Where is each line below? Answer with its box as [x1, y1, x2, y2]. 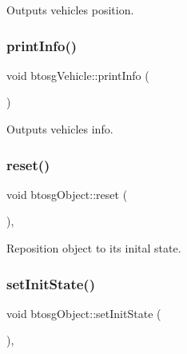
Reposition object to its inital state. [6, 240, 181, 256]
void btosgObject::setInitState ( [6, 304, 161, 321]
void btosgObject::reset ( [6, 185, 128, 202]
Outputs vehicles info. [6, 121, 113, 137]
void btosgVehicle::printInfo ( [6, 66, 149, 83]
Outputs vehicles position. [6, 2, 134, 18]
